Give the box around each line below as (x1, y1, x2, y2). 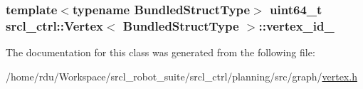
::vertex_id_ (258, 16, 335, 34)
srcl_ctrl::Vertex (6, 16, 103, 34)
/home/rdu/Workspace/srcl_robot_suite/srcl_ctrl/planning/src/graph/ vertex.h (6, 68, 357, 83)
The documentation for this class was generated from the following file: (6, 45, 315, 60)
